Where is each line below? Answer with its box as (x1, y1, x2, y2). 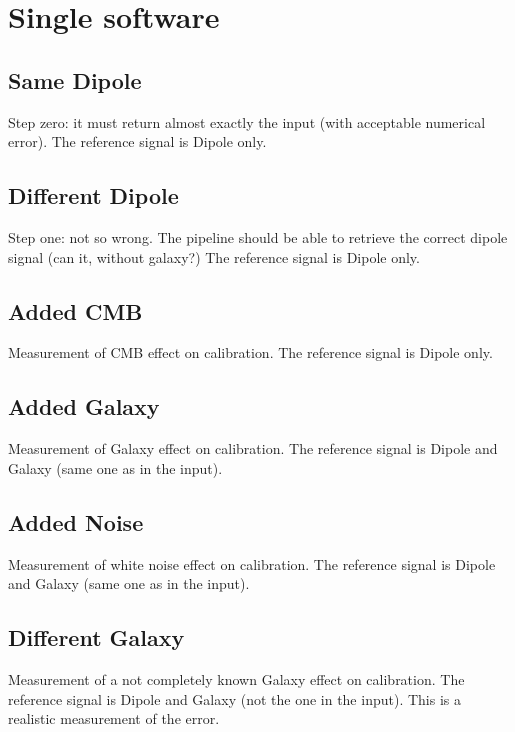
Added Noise (8, 506, 144, 537)
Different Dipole (8, 180, 179, 211)
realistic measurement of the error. (8, 708, 220, 729)
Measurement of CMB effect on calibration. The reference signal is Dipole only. (8, 342, 493, 363)
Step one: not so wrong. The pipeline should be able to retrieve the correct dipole (8, 226, 508, 247)
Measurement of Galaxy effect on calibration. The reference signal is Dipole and (8, 438, 498, 459)
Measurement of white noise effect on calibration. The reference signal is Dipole (8, 553, 496, 574)
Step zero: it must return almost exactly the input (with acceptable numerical (8, 111, 486, 132)
